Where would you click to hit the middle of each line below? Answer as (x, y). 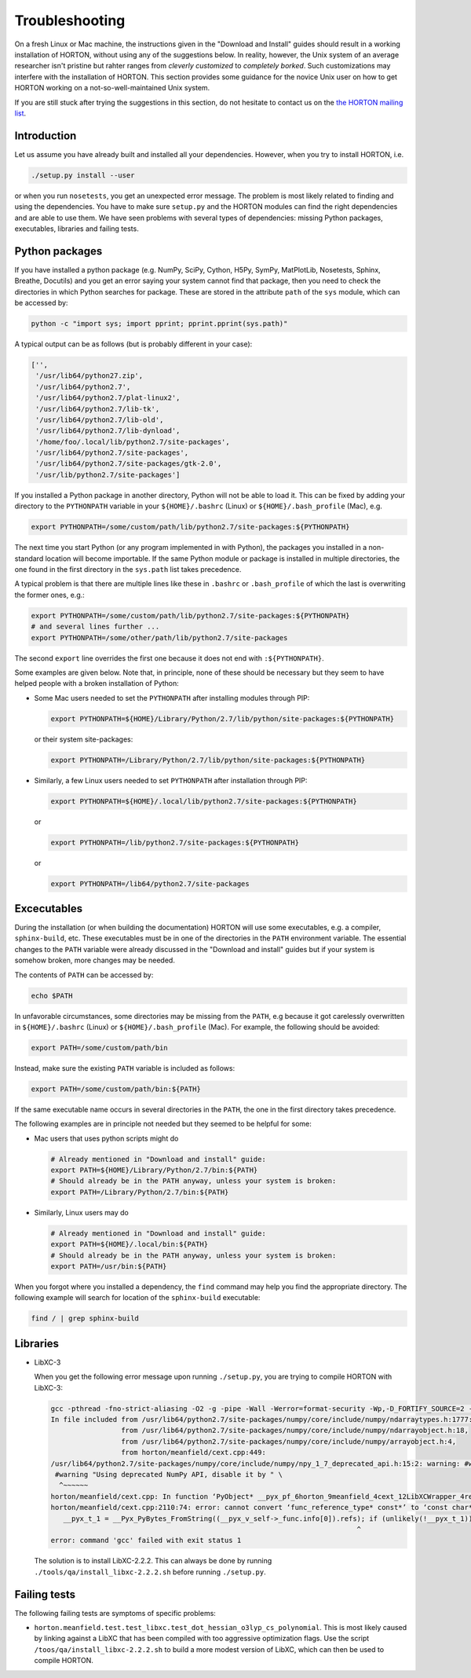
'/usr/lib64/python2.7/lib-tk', (98, 409)
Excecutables (48, 909)
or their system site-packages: (84, 739)
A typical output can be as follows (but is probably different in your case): (133, 344)
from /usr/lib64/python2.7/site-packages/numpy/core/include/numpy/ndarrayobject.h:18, (294, 1431)
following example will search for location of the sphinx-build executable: (137, 1298)
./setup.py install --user (83, 175)
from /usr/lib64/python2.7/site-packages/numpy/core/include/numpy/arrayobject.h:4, (288, 1441)
